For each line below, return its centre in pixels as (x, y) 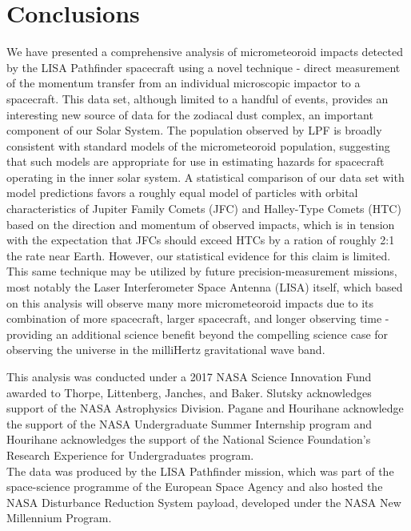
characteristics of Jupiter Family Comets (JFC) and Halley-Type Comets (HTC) (204, 209)
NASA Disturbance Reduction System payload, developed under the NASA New (204, 502)
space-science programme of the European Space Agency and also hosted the (195, 487)
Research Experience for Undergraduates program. (130, 455)
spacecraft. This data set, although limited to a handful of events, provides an (198, 98)
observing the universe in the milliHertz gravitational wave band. (166, 350)
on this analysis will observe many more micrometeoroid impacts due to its (190, 302)
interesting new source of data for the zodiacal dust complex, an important (190, 114)
